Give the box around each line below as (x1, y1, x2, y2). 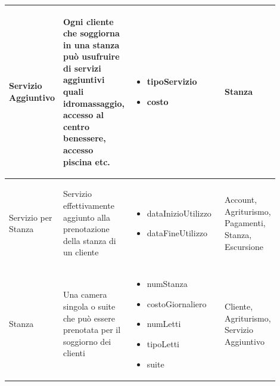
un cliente (63, 246, 99, 258)
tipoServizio (147, 75, 197, 88)
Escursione (225, 240, 263, 252)
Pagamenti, (225, 217, 266, 229)
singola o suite (63, 300, 116, 313)
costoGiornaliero (147, 297, 207, 310)
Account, (225, 193, 257, 206)
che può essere (63, 311, 115, 324)
